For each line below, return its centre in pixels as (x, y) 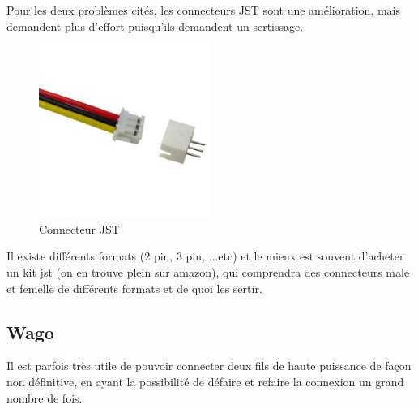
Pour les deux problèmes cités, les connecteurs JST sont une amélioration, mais (203, 10)
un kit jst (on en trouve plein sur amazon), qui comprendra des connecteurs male (208, 271)
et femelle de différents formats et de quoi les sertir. (134, 288)
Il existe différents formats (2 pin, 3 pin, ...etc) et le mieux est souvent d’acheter (205, 256)
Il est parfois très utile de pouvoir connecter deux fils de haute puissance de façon (209, 366)
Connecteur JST (79, 228)
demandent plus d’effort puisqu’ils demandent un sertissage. (155, 26)
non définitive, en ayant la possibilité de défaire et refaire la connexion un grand (205, 381)
